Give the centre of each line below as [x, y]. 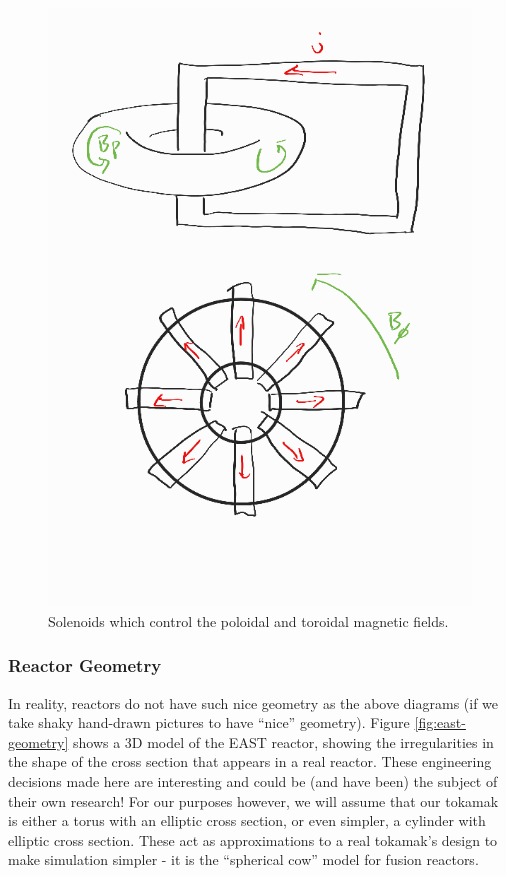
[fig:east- [440, 722]
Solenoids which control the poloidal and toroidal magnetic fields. [248, 620]
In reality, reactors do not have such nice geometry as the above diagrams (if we [253, 702]
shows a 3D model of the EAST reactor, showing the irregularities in [283, 741]
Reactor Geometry [85, 665]
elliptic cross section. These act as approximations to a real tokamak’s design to [253, 839]
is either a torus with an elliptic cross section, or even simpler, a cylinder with [247, 820]
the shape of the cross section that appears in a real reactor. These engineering [250, 761]
